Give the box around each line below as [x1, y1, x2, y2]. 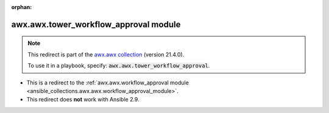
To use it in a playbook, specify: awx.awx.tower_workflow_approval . [27, 62, 210, 69]
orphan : [11, 4, 32, 10]
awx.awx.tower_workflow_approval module [11, 19, 181, 30]
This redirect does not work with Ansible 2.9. [26, 96, 140, 103]
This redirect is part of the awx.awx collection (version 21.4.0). [27, 50, 185, 58]
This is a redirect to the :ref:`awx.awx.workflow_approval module [26, 79, 189, 86]
